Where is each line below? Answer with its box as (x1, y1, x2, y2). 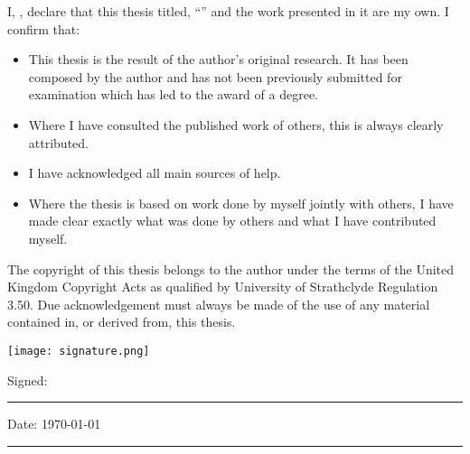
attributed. (28, 133, 89, 152)
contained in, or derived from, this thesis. (7, 312, 236, 331)
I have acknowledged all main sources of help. (28, 163, 281, 182)
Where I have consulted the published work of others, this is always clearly (28, 115, 444, 134)
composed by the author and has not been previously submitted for (28, 67, 402, 86)
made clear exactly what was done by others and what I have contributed (28, 211, 437, 230)
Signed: (7, 370, 48, 389)
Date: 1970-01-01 (7, 414, 101, 433)
